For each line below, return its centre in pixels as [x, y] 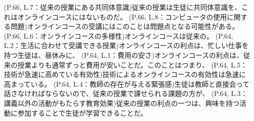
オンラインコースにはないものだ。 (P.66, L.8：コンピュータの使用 [122, 16]
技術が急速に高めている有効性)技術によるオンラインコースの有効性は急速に [125, 74]
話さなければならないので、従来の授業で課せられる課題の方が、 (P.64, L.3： [126, 93]
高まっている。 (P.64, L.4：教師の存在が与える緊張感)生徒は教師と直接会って [127, 84]
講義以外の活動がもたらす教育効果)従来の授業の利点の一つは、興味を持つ [122, 103]
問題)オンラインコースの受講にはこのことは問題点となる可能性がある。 [125, 26]
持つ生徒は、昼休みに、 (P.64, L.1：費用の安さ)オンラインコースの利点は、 [124, 55]
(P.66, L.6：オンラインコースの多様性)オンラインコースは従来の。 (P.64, [119, 36]
